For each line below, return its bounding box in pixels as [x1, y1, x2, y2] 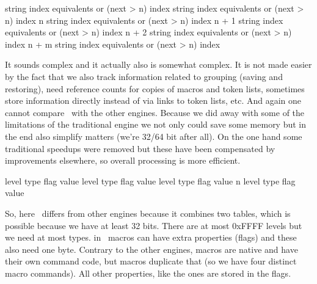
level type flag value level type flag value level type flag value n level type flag [5, 174, 296, 187]
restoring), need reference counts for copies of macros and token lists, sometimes [5, 82, 305, 95]
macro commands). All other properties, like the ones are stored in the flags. [5, 266, 291, 279]
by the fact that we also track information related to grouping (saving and [5, 70, 283, 82]
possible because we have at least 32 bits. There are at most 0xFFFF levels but [5, 219, 302, 231]
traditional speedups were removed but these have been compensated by [5, 142, 275, 155]
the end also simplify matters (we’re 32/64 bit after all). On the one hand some [5, 129, 302, 142]
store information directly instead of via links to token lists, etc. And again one [5, 94, 302, 107]
